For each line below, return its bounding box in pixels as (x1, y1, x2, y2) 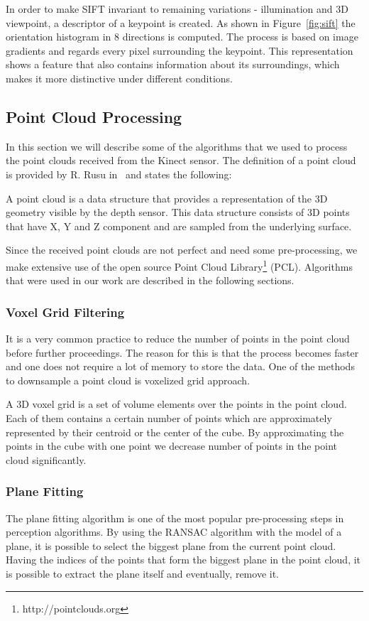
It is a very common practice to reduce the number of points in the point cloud (6, 330, 350, 345)
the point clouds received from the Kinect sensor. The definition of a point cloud (6, 153, 356, 168)
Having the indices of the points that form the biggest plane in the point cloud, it (6, 552, 361, 567)
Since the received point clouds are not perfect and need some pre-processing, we (6, 242, 358, 257)
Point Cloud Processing (6, 105, 182, 127)
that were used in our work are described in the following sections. (6, 273, 294, 288)
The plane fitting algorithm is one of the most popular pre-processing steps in (6, 510, 344, 525)
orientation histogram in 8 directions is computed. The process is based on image (6, 29, 358, 44)
